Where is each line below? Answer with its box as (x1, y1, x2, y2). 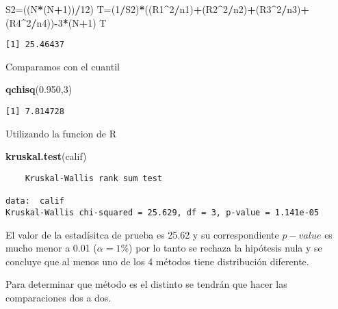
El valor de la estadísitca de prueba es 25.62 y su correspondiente (5, 227, 279, 241)
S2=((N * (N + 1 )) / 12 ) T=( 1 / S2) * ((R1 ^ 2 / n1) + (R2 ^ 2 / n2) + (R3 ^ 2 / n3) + (5, 2, 310, 16)
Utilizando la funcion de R (5, 126, 116, 140)
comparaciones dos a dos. (5, 290, 112, 304)
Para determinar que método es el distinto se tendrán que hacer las (5, 277, 287, 291)
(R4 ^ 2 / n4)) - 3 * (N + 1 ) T (5, 15, 107, 29)
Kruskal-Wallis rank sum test (25, 173, 163, 183)
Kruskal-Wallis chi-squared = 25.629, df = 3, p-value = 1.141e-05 (5, 207, 320, 217)
